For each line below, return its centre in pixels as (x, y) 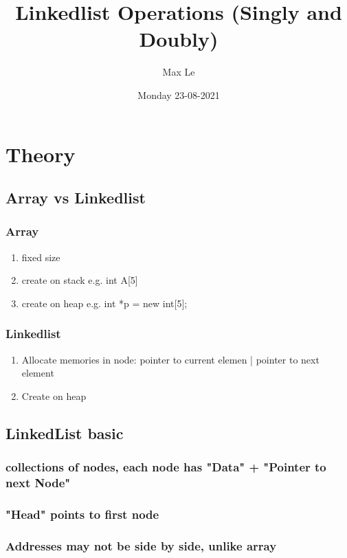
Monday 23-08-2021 (179, 94)
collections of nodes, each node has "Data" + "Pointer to (166, 467)
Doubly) (179, 39)
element (38, 373)
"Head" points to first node (82, 514)
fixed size (41, 257)
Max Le (179, 72)
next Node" (38, 483)
